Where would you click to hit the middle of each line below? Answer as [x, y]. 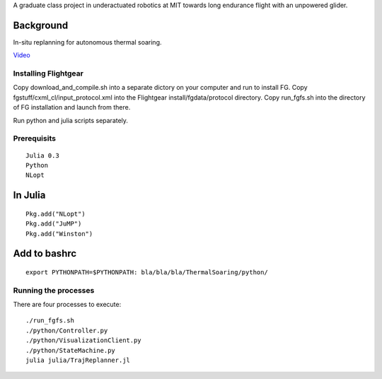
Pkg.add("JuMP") [54, 224]
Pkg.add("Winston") [59, 234]
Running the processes [54, 290]
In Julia [29, 196]
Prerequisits [35, 139]
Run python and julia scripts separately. [71, 120]
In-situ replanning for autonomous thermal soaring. [87, 42]
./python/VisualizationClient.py [83, 340]
